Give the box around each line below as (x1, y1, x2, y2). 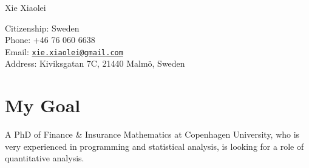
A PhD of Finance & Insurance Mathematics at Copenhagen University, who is (5, 128, 300, 141)
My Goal (5, 93, 81, 118)
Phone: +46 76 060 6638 (5, 33, 95, 46)
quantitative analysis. (5, 152, 84, 164)
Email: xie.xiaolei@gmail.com (5, 45, 123, 58)
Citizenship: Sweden (5, 21, 80, 34)
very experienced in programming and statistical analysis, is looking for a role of (5, 139, 304, 152)
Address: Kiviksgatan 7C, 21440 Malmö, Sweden (5, 57, 185, 70)
